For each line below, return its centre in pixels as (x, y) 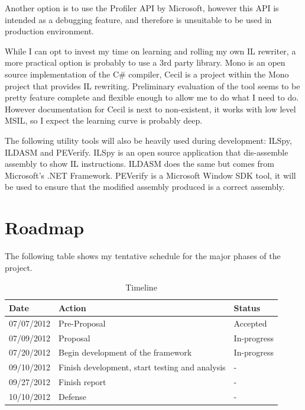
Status (247, 307)
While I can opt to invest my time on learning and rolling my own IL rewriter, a (150, 51)
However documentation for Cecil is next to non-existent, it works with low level (150, 109)
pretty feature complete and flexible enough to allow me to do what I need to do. (152, 97)
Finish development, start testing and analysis (142, 367)
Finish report (82, 382)
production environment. (50, 31)
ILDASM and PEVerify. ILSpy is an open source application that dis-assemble (147, 152)
